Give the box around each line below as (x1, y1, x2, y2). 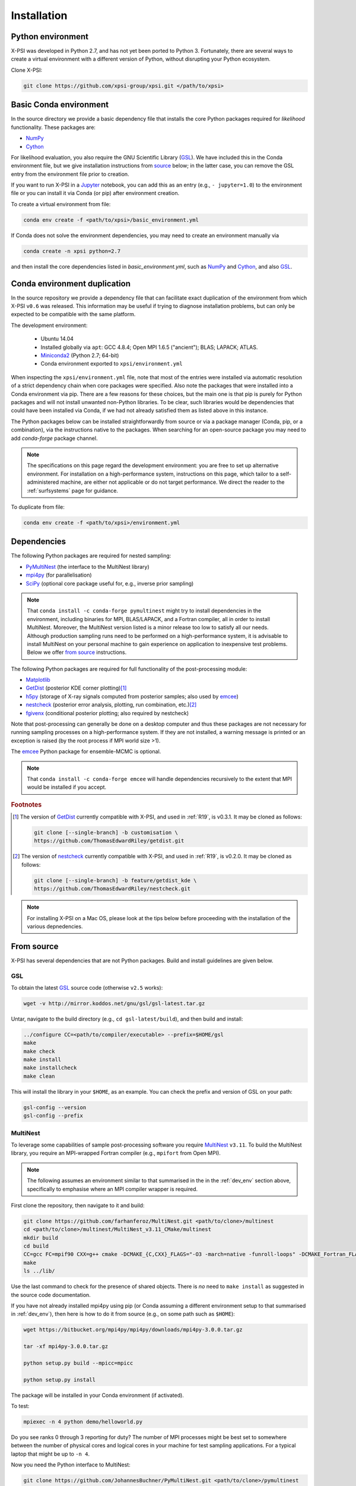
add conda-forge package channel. (11, 435, 98, 442)
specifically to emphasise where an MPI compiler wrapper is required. (27, 1185, 198, 1192)
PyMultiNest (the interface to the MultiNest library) (26, 563, 150, 570)
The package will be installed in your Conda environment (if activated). (11, 1391, 184, 1399)
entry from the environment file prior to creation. (11, 170, 130, 178)
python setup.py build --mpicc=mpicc (23, 1359, 133, 1367)
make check (23, 1048, 55, 1054)
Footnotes (11, 800, 42, 808)
